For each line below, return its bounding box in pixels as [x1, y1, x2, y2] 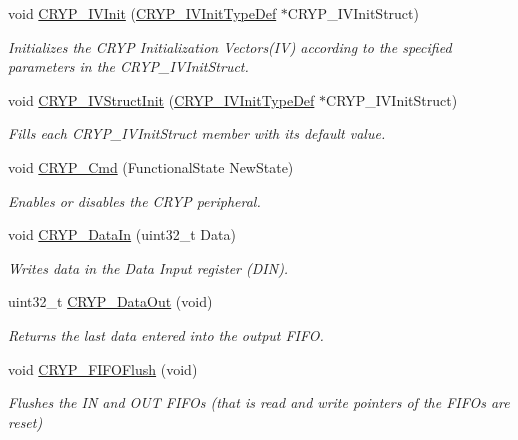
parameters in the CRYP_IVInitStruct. [8, 56, 249, 77]
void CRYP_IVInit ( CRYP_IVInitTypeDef [8, 3, 277, 23]
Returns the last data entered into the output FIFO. [8, 324, 324, 345]
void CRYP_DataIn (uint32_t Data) [8, 224, 236, 245]
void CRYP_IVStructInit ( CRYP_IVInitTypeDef [8, 89, 315, 110]
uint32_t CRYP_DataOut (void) [8, 291, 213, 312]
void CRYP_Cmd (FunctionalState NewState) [8, 156, 294, 177]
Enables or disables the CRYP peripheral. [8, 190, 261, 211]
